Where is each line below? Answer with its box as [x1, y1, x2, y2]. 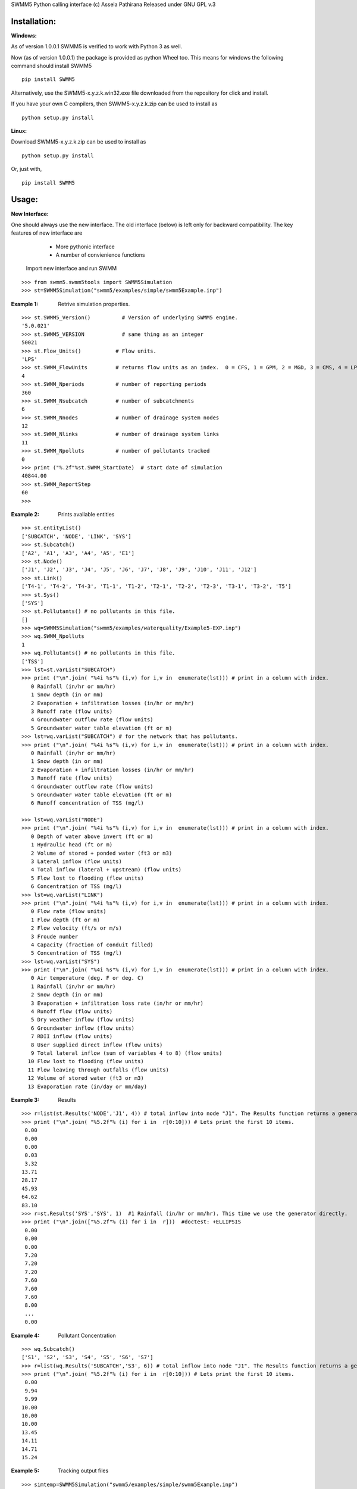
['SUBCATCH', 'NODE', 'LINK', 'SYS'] [21, 533, 132, 540]
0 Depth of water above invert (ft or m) [30, 833, 154, 840]
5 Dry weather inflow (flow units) [30, 1016, 135, 1023]
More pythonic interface [55, 243, 115, 250]
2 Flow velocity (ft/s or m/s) [30, 925, 122, 932]
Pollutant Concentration [58, 1332, 116, 1339]
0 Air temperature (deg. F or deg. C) [30, 974, 144, 982]
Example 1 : [11, 300, 39, 307]
